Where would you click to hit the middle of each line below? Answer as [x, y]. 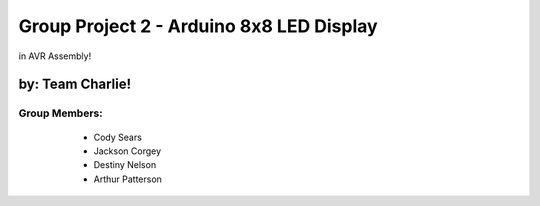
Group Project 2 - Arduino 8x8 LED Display [198, 26]
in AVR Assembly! [55, 56]
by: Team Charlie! [75, 84]
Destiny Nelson [125, 165]
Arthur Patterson [127, 179]
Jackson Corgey [127, 151]
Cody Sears [117, 137]
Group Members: [61, 113]
